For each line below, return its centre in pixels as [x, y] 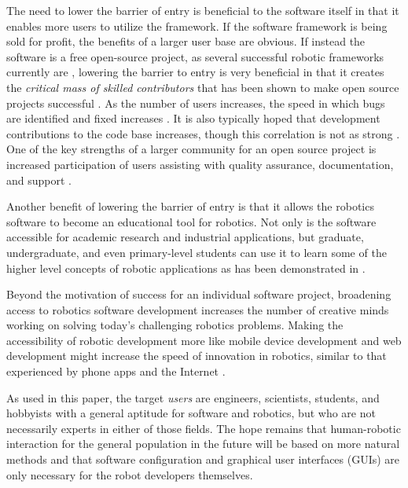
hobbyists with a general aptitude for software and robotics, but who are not [191, 413]
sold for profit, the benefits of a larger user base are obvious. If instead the [186, 41]
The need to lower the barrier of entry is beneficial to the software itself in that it [203, 10]
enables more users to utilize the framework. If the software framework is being [197, 26]
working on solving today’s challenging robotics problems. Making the [175, 325]
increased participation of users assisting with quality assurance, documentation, [200, 164]
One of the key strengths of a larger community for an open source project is [191, 149]
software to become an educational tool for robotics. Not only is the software [191, 221]
